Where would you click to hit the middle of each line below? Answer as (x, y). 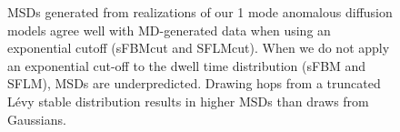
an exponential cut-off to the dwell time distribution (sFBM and (187, 65)
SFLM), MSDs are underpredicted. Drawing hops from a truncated (194, 83)
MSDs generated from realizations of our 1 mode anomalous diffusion (200, 12)
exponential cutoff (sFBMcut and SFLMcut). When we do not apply (199, 48)
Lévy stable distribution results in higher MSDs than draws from (188, 101)
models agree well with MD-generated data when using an (169, 30)
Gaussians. (37, 119)
